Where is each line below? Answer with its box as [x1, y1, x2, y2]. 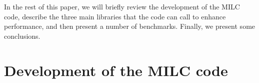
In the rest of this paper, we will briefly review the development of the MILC [4, 1, 240, 11]
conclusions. [4, 30, 40, 41]
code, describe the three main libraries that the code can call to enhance [4, 11, 226, 21]
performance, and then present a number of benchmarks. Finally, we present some [4, 21, 255, 31]
